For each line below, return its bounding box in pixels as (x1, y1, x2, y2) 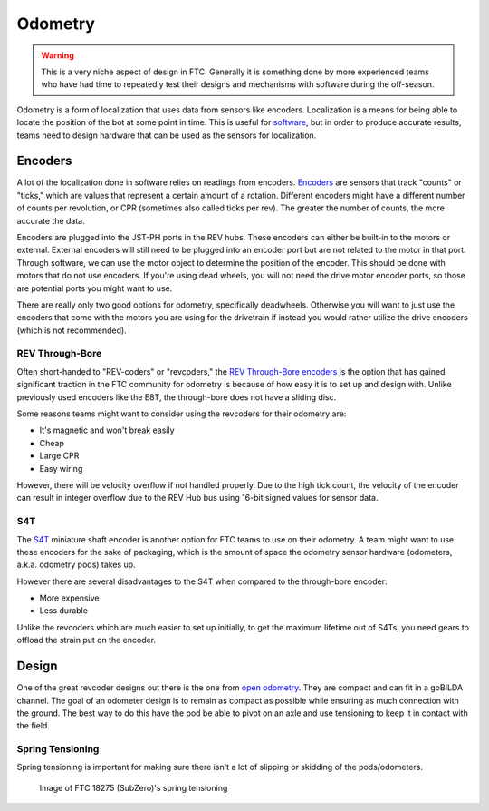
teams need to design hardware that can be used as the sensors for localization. (16, 130, 317, 141)
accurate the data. (16, 215, 85, 226)
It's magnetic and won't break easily (39, 425, 176, 435)
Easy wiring (39, 463, 83, 474)
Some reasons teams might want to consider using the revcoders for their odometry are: (16, 408, 347, 419)
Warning (41, 50, 74, 61)
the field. (16, 720, 50, 731)
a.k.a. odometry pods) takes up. (16, 559, 136, 571)
